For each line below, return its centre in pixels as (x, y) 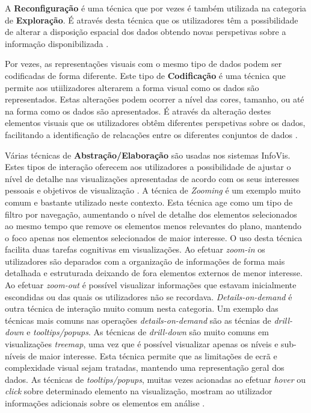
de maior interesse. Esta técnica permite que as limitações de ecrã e (152, 355)
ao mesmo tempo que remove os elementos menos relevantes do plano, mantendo (153, 226)
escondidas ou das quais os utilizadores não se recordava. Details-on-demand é (149, 296)
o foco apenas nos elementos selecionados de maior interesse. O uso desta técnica (154, 237)
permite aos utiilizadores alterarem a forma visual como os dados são (132, 87)
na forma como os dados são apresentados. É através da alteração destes (138, 111)
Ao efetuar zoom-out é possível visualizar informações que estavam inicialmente (151, 285)
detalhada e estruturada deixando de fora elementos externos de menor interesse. (154, 273)
